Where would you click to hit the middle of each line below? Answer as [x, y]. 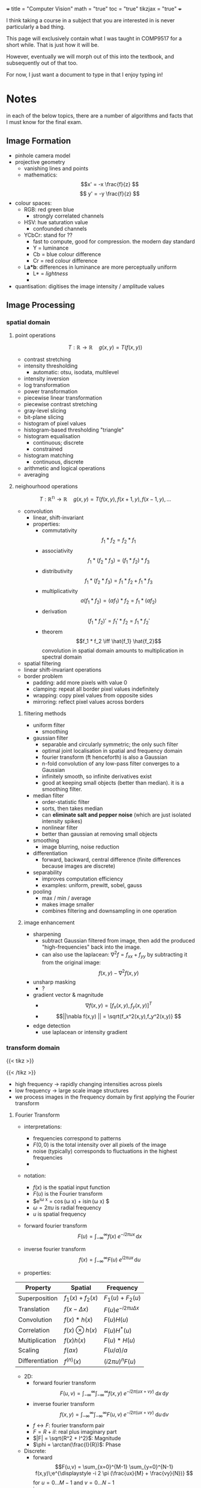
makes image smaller [68, 905]
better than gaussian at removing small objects [100, 834]
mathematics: [41, 175]
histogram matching [49, 456]
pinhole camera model [43, 155]
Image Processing [40, 305]
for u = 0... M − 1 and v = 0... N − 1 [74, 1483]
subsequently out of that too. [42, 63]
